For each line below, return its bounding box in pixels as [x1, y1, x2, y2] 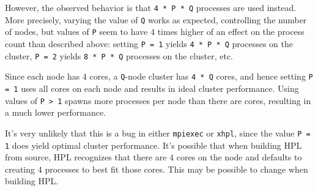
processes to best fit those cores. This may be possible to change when [45, 162, 308, 175]
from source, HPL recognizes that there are [5, 151, 167, 163]
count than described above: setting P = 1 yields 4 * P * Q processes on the [5, 37, 293, 50]
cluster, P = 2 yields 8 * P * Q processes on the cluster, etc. [5, 49, 234, 62]
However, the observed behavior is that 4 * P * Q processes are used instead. [5, 1, 297, 13]
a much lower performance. [5, 106, 106, 119]
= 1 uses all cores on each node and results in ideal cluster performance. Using [5, 81, 299, 94]
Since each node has [5, 70, 80, 83]
